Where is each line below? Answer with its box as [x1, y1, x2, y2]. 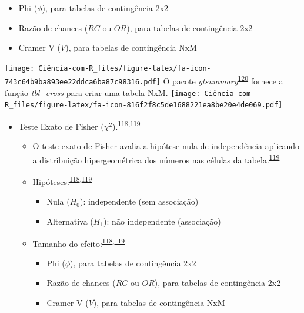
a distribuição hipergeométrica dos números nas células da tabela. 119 [32, 151, 280, 166]
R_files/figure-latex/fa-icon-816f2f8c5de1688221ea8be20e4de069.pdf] [5, 101, 283, 110]
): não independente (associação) [103, 215, 221, 227]
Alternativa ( [46, 215, 93, 227]
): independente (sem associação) [80, 195, 199, 207]
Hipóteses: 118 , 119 [32, 174, 92, 187]
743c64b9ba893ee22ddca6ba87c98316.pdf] [5, 78, 161, 87]
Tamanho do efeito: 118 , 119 [32, 235, 125, 249]
